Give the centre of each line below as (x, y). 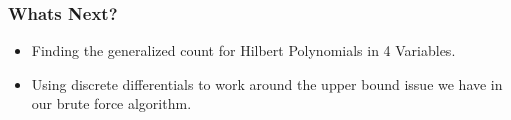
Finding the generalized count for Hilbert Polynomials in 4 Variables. (243, 50)
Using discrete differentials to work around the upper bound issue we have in (267, 83)
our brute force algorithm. (111, 103)
